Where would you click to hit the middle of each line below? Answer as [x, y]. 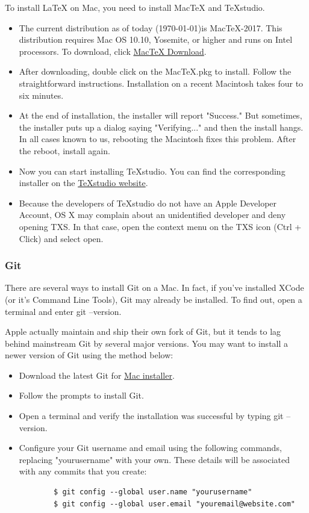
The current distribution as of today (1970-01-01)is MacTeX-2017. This [151, 27]
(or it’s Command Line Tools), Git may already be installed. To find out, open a [154, 299]
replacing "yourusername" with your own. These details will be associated [154, 459]
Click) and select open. [61, 238]
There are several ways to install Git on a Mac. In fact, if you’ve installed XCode [154, 288]
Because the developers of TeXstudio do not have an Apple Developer [148, 203]
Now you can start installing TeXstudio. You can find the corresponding [152, 171]
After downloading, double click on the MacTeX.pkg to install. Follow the [155, 71]
